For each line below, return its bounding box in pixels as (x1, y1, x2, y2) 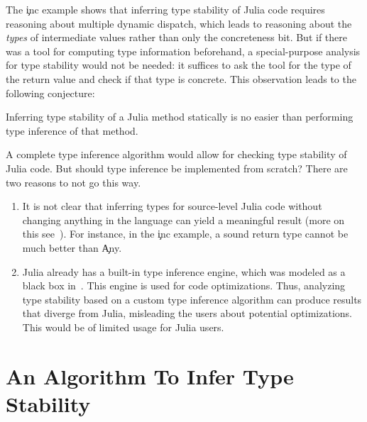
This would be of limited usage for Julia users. (22, 319, 224, 334)
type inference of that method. (6, 123, 138, 138)
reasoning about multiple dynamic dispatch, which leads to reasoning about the (6, 16, 352, 30)
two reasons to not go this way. (6, 174, 141, 189)
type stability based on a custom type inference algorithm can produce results (22, 291, 362, 306)
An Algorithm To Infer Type (6, 361, 294, 390)
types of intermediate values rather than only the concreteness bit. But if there (6, 30, 348, 45)
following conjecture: (6, 85, 95, 100)
